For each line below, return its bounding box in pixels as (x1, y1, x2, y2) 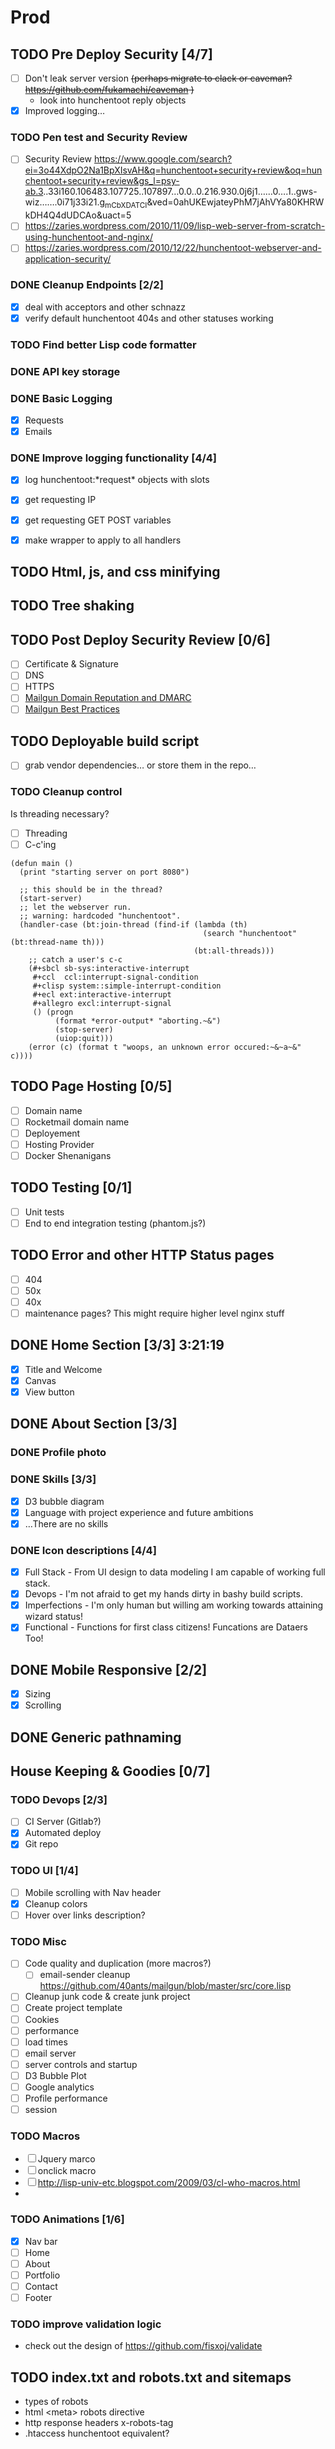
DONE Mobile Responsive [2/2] (10, 1661, 208, 1678)
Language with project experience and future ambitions (24, 1506, 254, 1518)
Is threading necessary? (10, 807, 110, 820)
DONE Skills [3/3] (10, 1472, 97, 1486)
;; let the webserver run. (19, 902, 132, 912)
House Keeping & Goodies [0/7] (10, 1763, 211, 1780)
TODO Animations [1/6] (10, 2212, 125, 2226)
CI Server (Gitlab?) (24, 1816, 102, 1828)
